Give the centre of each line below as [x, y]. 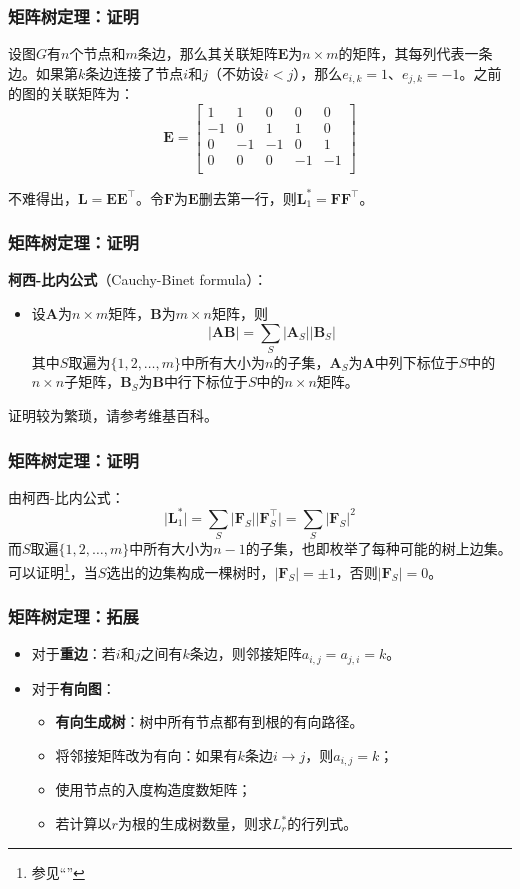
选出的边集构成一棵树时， [190, 571]
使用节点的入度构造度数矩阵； [153, 789]
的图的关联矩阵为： [71, 93]
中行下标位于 [205, 381]
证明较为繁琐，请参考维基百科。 [113, 415]
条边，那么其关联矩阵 [207, 53]
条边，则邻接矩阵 [245, 653]
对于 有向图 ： [73, 687]
